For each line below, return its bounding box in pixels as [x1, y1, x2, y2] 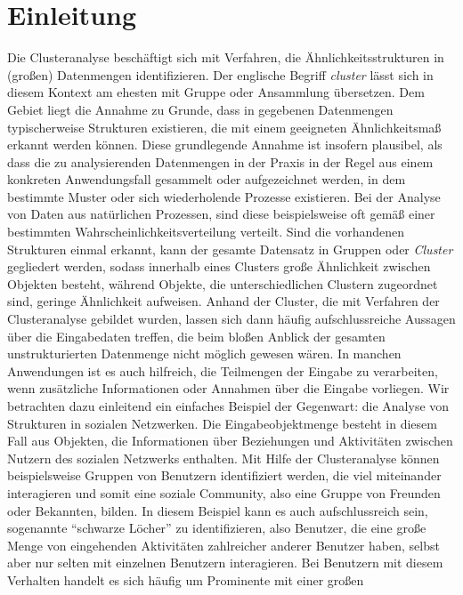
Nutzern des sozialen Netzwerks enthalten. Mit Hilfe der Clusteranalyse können [7, 448, 440, 467]
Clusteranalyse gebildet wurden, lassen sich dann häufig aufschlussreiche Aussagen [7, 310, 456, 328]
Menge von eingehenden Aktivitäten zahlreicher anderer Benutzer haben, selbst [7, 535, 440, 554]
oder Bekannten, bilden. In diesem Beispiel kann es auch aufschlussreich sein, [7, 501, 428, 519]
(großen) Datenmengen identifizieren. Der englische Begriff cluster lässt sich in [7, 65, 434, 84]
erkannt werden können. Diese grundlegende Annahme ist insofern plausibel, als [7, 135, 443, 154]
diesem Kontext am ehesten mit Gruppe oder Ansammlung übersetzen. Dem [7, 83, 425, 101]
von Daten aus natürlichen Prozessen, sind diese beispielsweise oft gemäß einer [7, 205, 435, 223]
